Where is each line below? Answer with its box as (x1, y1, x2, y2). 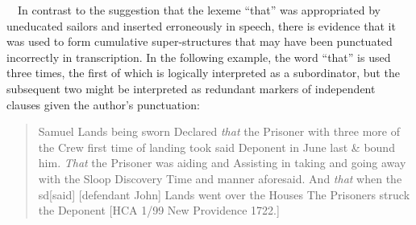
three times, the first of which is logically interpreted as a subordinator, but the (6, 64, 400, 81)
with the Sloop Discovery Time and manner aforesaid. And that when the (38, 170, 402, 186)
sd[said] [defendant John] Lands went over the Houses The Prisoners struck (38, 186, 410, 202)
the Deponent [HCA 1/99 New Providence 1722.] (38, 202, 280, 219)
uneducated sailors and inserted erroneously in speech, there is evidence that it (6, 17, 396, 34)
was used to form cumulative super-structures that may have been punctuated (6, 33, 393, 50)
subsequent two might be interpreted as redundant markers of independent (6, 80, 376, 96)
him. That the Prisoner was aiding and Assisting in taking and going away (38, 154, 406, 171)
